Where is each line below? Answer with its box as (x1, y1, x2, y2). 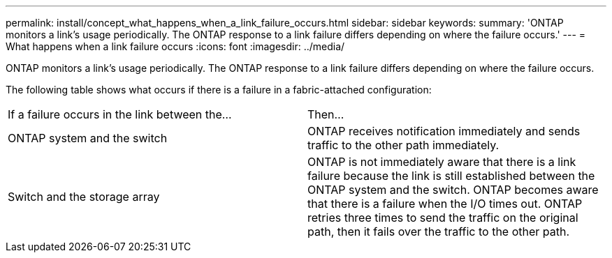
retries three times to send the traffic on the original (307, 211, 578, 225)
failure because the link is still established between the (307, 169, 595, 183)
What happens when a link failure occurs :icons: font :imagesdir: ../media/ (6, 40, 345, 52)
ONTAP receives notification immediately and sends (307, 124, 581, 138)
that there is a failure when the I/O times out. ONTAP (307, 197, 583, 211)
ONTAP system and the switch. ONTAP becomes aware (307, 183, 599, 197)
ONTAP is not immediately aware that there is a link (307, 155, 576, 169)
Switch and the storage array (8, 190, 160, 204)
